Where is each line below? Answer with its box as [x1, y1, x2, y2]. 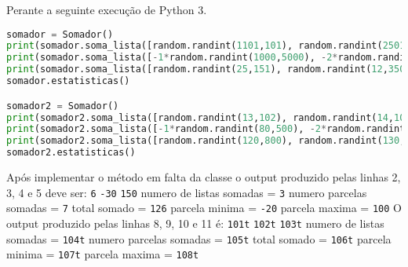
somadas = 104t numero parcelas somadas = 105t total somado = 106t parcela [6, 230, 392, 247]
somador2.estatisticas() [6, 147, 136, 159]
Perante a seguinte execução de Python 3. [6, 2, 207, 17]
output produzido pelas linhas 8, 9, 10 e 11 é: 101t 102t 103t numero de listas [6, 214, 384, 231]
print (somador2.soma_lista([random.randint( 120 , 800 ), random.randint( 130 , [6, 135, 406, 147]
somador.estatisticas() [6, 75, 130, 87]
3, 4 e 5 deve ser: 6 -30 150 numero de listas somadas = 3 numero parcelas [6, 184, 367, 200]
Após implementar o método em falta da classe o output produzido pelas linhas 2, [6, 169, 401, 185]
